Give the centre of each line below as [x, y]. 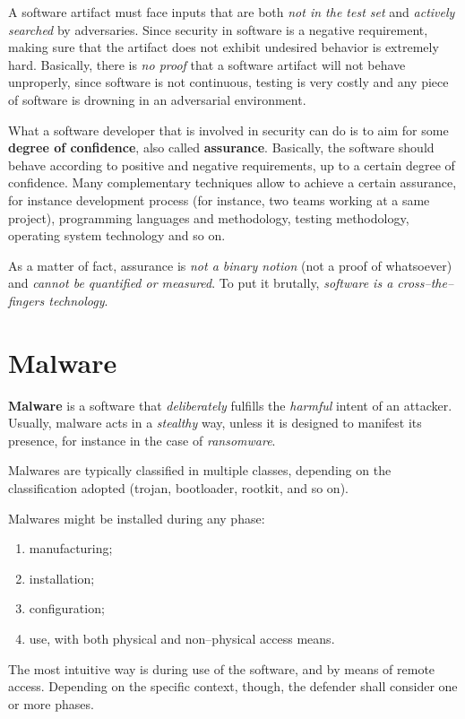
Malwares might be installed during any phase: [137, 518]
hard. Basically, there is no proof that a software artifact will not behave [207, 64]
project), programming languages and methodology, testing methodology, [209, 217]
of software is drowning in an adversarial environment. [157, 99]
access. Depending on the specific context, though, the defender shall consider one [233, 686]
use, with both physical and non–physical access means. [182, 638]
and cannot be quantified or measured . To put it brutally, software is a [201, 283]
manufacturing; [71, 548]
